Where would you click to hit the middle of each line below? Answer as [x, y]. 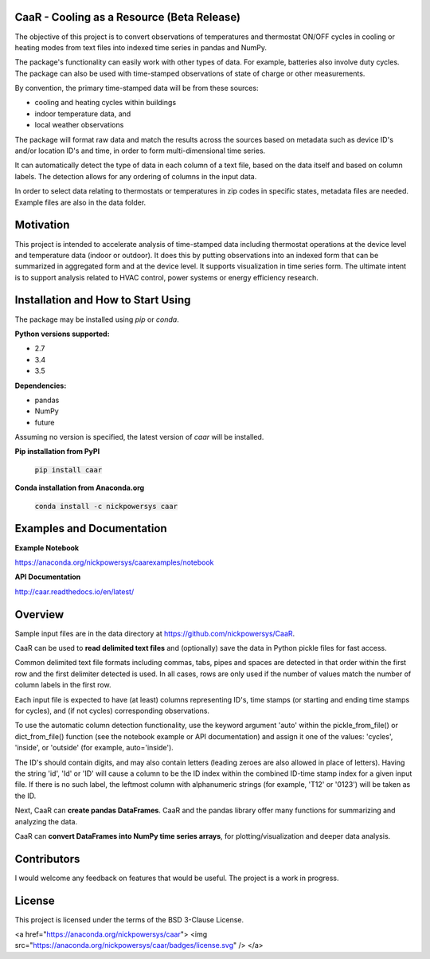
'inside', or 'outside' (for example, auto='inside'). [94, 748]
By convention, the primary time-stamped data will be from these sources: [137, 88]
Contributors [47, 859]
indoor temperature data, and [83, 114]
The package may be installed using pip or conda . [97, 319]
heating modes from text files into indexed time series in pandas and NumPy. [141, 47]
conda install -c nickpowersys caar [106, 506]
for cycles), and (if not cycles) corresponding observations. [112, 710]
